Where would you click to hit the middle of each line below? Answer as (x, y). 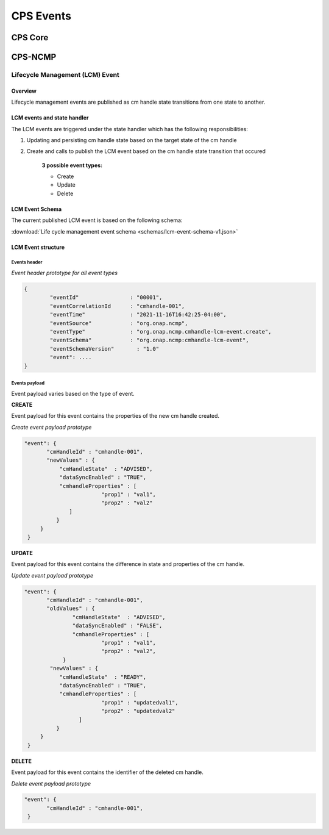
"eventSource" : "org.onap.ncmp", (119, 323)
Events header (27, 262)
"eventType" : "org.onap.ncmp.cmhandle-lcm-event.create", (161, 331)
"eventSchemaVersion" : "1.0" (104, 349)
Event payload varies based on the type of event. (73, 393)
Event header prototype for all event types (65, 273)
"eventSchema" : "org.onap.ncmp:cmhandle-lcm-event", (149, 340)
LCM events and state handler (50, 118)
